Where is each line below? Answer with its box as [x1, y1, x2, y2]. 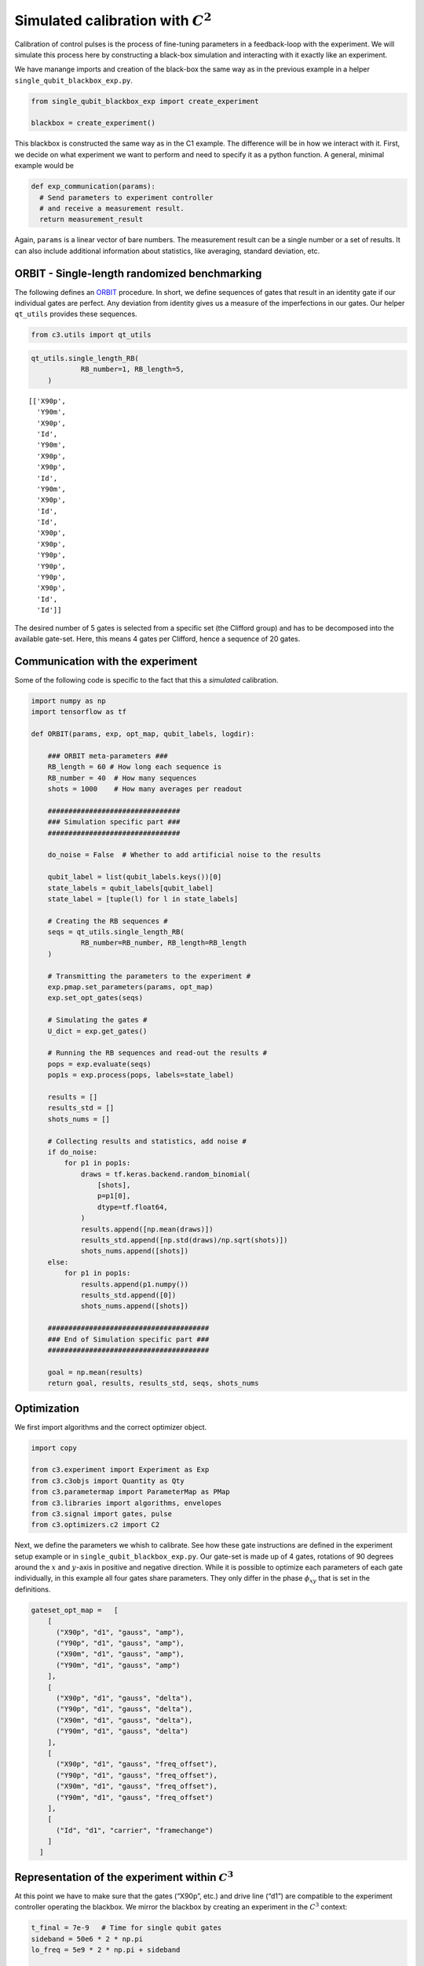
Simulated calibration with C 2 [14, 9, 212, 29]
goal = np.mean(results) [47, 1368, 144, 1376]
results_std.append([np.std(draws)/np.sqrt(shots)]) [80, 1235, 288, 1245]
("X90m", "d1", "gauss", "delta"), [56, 1715, 193, 1725]
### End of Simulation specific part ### [47, 1335, 210, 1344]
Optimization [14, 1401, 80, 1415]
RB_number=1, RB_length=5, [80, 365, 185, 374]
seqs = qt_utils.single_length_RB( [47, 928, 185, 937]
